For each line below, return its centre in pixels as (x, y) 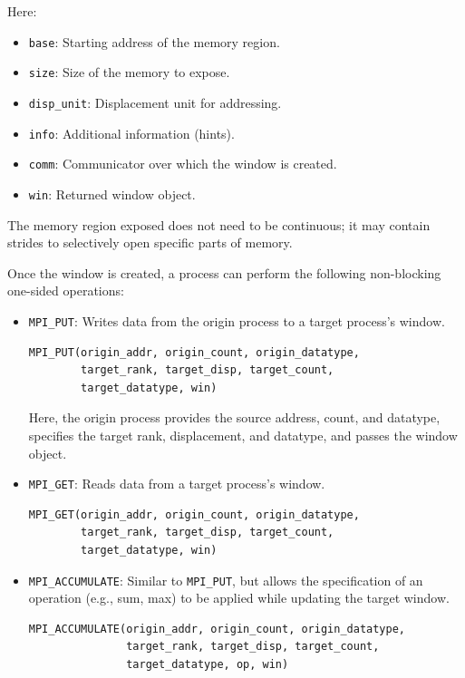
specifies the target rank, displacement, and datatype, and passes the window (243, 435)
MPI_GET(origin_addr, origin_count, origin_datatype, (194, 514)
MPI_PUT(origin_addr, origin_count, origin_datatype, (194, 352)
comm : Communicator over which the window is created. (183, 164)
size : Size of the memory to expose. (129, 72)
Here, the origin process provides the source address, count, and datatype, (234, 417)
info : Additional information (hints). (131, 133)
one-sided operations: (66, 291)
